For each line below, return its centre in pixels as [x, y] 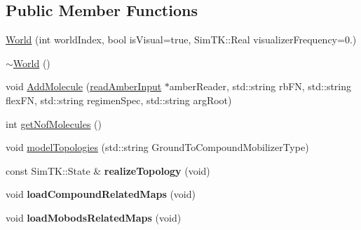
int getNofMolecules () [54, 123]
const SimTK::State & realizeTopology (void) [108, 170]
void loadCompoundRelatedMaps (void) [101, 194]
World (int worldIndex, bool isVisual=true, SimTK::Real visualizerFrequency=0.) [181, 39]
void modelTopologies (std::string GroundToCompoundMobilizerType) [157, 147]
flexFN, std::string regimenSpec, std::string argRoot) [119, 100]
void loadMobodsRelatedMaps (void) [94, 217]
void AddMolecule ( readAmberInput [84, 86]
